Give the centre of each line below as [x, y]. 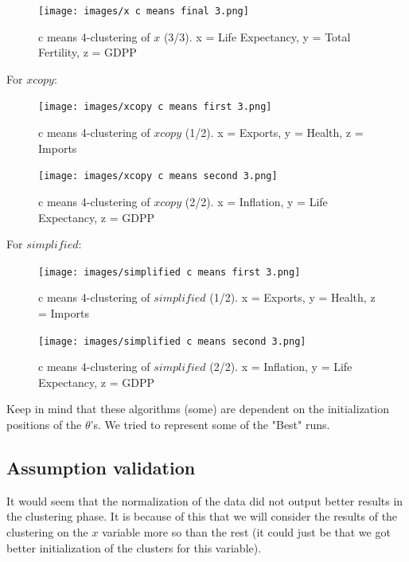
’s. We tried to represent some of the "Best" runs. [210, 424]
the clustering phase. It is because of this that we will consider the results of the [202, 516]
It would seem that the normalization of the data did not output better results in [205, 500]
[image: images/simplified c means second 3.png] [172, 341]
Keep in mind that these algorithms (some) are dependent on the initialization [198, 409]
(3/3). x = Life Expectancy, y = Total [257, 36]
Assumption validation [101, 467]
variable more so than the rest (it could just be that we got [246, 531]
